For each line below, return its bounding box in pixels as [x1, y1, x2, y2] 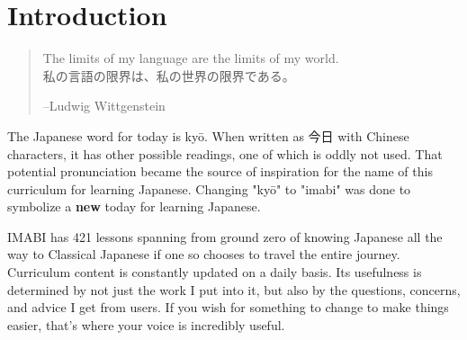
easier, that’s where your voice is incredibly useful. [7, 315, 285, 334]
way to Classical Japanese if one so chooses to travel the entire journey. [7, 245, 400, 264]
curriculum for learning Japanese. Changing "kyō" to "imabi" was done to [7, 179, 411, 198]
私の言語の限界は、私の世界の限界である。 [42, 66, 295, 85]
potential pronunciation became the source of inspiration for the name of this [7, 162, 433, 181]
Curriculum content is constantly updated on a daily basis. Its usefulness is [7, 263, 422, 282]
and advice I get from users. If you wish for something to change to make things [7, 298, 449, 317]
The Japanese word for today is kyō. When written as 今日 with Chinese [7, 126, 409, 145]
